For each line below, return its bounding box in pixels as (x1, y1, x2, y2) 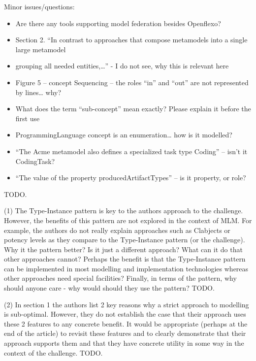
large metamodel (15, 44, 66, 54)
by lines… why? (15, 87, 62, 97)
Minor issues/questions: (4, 1, 75, 11)
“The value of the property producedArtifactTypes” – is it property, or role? (15, 172, 246, 183)
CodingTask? (15, 156, 55, 166)
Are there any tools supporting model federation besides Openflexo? (15, 18, 221, 28)
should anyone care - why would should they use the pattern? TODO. (4, 283, 215, 293)
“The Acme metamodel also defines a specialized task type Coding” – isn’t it (15, 146, 248, 156)
